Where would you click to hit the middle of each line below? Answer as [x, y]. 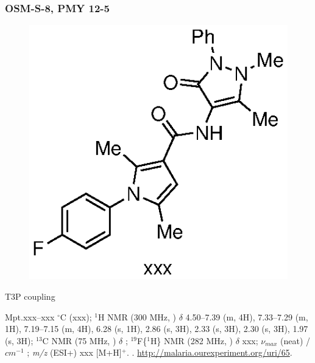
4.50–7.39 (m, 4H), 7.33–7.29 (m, [247, 316]
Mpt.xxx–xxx [30, 316]
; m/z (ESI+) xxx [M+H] [74, 352]
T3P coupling [30, 296]
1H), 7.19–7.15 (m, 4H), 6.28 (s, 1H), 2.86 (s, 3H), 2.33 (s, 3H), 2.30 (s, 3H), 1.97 [157, 329]
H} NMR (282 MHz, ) [192, 340]
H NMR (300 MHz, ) [137, 316]
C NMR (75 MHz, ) [79, 340]
